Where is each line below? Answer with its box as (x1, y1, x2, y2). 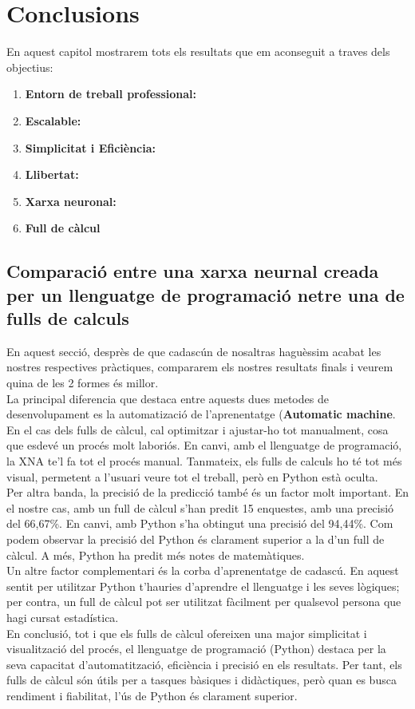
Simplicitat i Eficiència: (25, 139, 156, 156)
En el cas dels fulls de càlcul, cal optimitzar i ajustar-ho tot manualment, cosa (6, 421, 389, 438)
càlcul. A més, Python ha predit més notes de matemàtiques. (6, 546, 305, 563)
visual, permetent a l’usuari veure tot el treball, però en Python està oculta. (6, 468, 378, 485)
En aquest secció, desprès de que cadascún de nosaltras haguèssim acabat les (6, 343, 381, 359)
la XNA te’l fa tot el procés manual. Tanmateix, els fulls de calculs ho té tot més (6, 453, 402, 469)
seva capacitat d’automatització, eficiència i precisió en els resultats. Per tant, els (6, 656, 402, 672)
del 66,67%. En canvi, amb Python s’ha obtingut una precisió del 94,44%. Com (6, 515, 393, 532)
